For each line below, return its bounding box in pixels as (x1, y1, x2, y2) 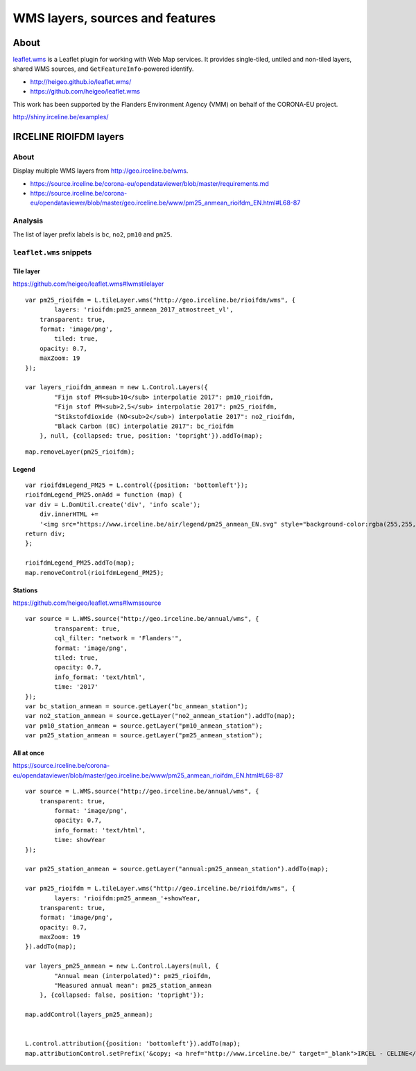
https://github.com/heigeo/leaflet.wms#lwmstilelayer (12, 280, 164, 288)
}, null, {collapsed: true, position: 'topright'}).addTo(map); (39, 432, 263, 440)
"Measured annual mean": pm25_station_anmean (54, 982, 211, 990)
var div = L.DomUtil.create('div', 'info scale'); (25, 500, 201, 508)
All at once (12, 749, 44, 757)
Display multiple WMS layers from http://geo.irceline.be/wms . (12, 166, 189, 175)
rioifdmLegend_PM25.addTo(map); (25, 559, 135, 567)
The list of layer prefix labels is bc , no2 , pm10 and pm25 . (12, 230, 173, 239)
